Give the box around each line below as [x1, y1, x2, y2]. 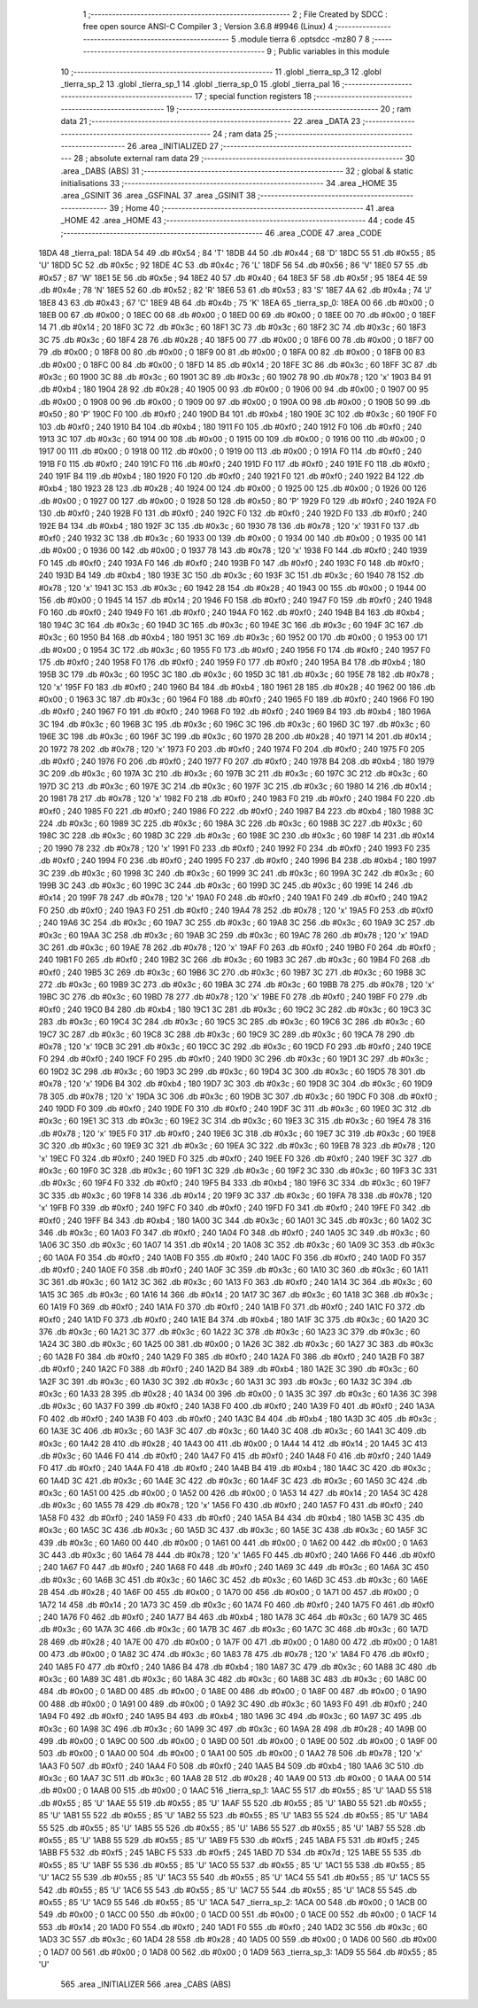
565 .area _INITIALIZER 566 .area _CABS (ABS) [60, 1979, 232, 1989]
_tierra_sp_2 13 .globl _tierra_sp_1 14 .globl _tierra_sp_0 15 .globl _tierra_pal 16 [60, 78, 341, 89]
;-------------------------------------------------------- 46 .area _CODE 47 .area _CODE [60, 227, 382, 238]
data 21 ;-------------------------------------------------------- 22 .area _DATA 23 [60, 116, 361, 127]
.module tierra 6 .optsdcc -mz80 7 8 [237, 34, 371, 44]
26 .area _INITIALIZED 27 [127, 140, 219, 151]
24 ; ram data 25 [212, 128, 274, 139]
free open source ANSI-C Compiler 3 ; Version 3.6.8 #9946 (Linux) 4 [82, 21, 334, 32]
